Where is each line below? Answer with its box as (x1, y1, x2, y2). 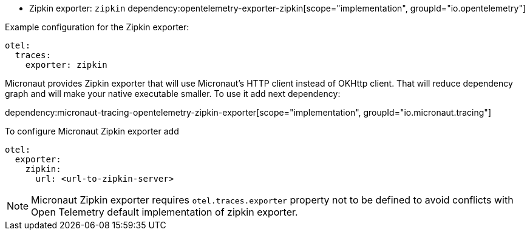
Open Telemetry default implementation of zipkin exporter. (31, 206, 298, 218)
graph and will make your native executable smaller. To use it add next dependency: (5, 88, 341, 99)
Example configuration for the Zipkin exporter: (5, 22, 189, 32)
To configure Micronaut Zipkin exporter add (5, 126, 179, 136)
